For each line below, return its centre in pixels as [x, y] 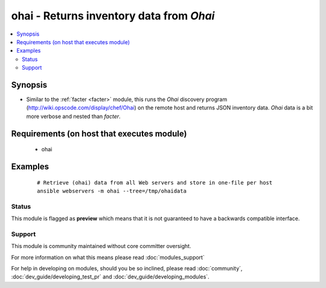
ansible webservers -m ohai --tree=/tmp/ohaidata [112, 191]
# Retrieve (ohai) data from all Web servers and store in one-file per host [155, 182]
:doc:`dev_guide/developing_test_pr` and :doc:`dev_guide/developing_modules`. [110, 277]
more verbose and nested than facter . [73, 116]
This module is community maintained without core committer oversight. [101, 246]
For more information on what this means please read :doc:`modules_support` [108, 257]
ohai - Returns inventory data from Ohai [113, 16]
